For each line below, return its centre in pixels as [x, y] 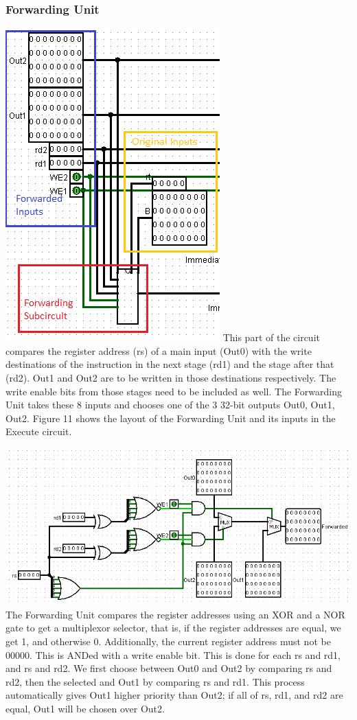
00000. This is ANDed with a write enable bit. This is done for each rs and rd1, [173, 654]
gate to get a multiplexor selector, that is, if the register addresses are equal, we [173, 628]
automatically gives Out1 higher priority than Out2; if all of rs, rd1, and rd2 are [174, 695]
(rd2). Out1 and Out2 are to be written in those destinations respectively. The [171, 378]
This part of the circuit [271, 337]
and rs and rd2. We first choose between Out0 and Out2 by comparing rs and [169, 668]
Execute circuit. [39, 431]
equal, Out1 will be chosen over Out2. [85, 709]
